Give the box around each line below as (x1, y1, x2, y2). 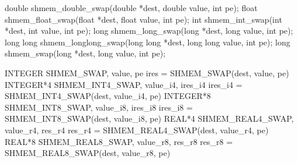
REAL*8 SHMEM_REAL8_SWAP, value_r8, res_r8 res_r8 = (5, 135, 233, 147)
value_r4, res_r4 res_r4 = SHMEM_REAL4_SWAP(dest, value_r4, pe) (5, 123, 269, 136)
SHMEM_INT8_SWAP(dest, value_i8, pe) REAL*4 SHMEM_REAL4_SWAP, (5, 112, 294, 125)
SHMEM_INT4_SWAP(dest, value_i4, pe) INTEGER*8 (5, 90, 211, 102)
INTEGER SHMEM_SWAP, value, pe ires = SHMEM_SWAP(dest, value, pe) (5, 66, 289, 79)
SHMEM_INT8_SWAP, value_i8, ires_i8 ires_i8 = (5, 101, 193, 113)
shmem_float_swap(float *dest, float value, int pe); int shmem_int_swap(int (5, 13, 282, 25)
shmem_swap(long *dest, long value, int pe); (5, 47, 166, 59)
